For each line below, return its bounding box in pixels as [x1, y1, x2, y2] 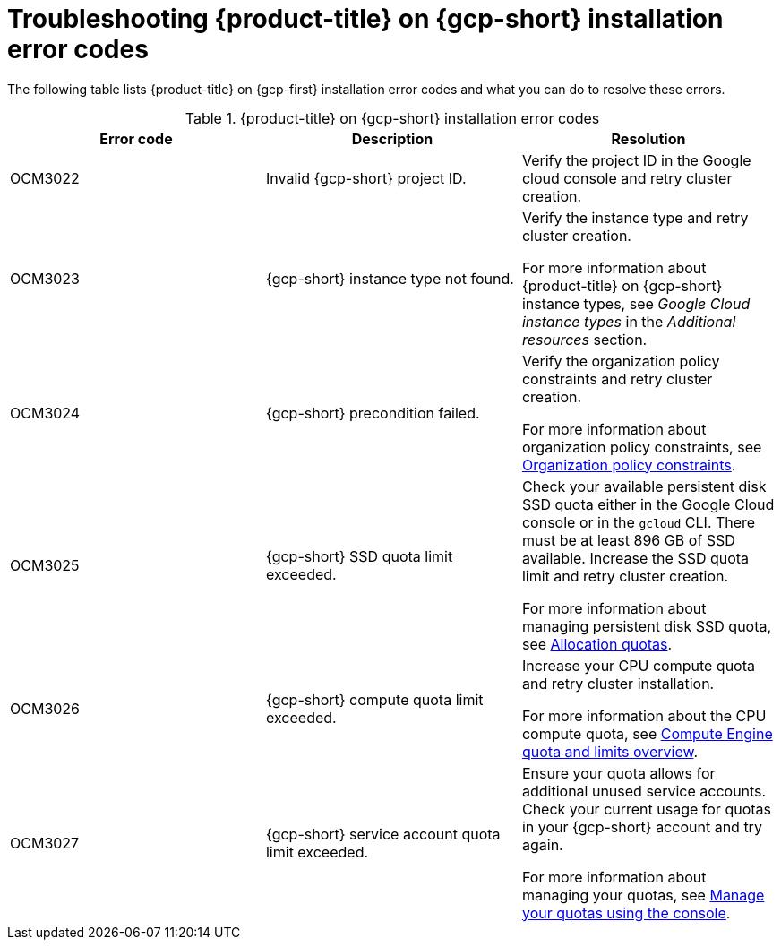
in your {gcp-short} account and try [521, 817, 762, 836]
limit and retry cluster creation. [521, 566, 729, 585]
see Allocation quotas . [521, 634, 673, 653]
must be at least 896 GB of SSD [521, 530, 735, 549]
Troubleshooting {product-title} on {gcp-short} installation [7, 4, 724, 34]
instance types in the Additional [521, 312, 736, 331]
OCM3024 [10, 403, 81, 422]
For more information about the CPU [521, 706, 767, 725]
